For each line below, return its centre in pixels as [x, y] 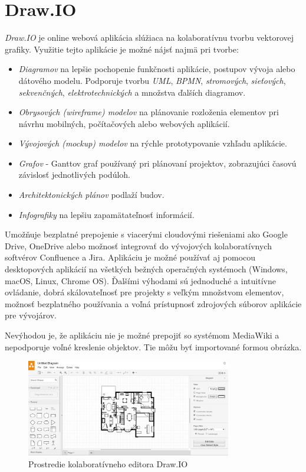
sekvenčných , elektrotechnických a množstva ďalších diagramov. [132, 92]
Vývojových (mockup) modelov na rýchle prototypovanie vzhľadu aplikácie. [153, 143]
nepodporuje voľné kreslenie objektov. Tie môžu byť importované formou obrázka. [153, 346]
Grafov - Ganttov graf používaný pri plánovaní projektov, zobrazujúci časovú [157, 163]
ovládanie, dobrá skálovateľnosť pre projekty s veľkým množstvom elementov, [144, 292]
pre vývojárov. [31, 315]
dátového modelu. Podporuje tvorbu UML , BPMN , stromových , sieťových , [152, 80]
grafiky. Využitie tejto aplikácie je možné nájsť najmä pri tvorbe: [122, 49]
